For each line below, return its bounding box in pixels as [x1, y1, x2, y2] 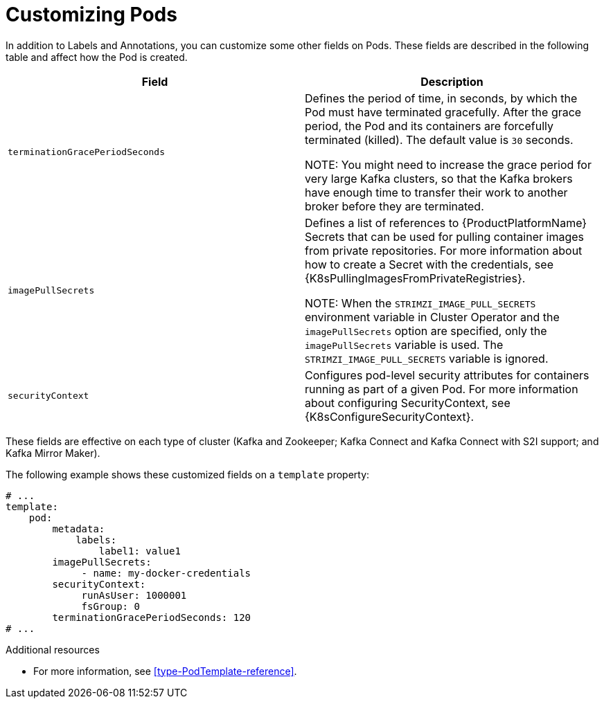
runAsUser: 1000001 [81, 589, 187, 601]
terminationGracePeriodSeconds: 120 [52, 611, 251, 623]
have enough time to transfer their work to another [305, 185, 568, 199]
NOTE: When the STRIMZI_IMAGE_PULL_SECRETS [305, 296, 536, 310]
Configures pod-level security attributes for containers [305, 368, 589, 382]
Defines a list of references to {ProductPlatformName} [305, 215, 587, 230]
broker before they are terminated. [305, 199, 484, 213]
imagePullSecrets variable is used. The [305, 337, 504, 352]
